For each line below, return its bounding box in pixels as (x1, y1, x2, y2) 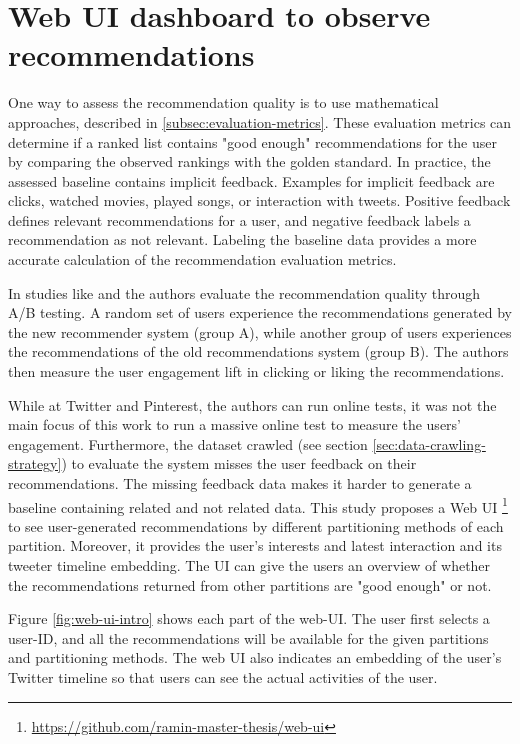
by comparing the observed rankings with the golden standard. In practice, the (8, 151, 491, 172)
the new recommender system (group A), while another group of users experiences (8, 321, 512, 342)
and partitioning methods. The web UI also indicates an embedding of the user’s (8, 647, 502, 668)
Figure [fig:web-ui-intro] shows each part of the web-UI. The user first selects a (8, 608, 490, 629)
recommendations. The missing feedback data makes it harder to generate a (8, 473, 472, 493)
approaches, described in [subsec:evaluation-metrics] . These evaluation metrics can (8, 111, 512, 132)
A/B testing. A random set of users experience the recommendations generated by (8, 302, 512, 323)
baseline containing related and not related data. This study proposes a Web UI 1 (8, 493, 508, 517)
